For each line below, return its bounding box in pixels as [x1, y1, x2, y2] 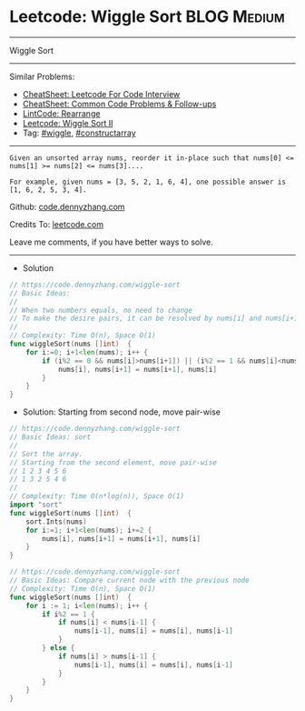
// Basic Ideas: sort [9, 433, 92, 442]
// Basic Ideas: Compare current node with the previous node [9, 576, 250, 586]
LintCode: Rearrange [22, 107, 101, 119]
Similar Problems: [9, 71, 75, 82]
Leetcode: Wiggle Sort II [22, 117, 113, 128]
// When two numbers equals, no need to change [9, 305, 193, 315]
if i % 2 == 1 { [42, 609, 95, 619]
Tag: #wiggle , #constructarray [22, 127, 136, 138]
